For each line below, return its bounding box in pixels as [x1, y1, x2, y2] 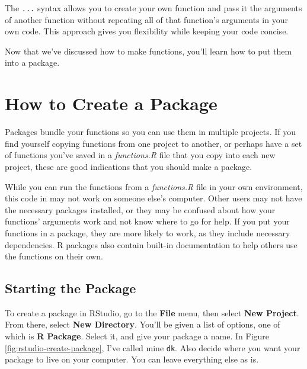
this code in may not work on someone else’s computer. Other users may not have [5, 192, 302, 204]
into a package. [5, 56, 60, 69]
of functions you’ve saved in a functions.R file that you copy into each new [5, 149, 276, 161]
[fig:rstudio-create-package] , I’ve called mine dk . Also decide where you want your [5, 341, 300, 354]
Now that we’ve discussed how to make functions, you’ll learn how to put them [5, 44, 292, 57]
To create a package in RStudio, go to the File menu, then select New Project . [5, 306, 299, 319]
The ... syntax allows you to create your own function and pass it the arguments [5, 2, 302, 14]
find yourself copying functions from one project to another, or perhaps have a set [5, 137, 302, 149]
